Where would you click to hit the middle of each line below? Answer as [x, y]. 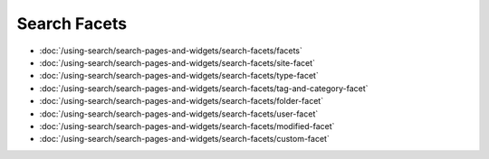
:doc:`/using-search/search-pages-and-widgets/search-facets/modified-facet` [187, 126]
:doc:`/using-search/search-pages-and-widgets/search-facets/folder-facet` [182, 101]
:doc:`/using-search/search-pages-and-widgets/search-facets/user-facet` [179, 114]
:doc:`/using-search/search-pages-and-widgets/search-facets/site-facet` [177, 62]
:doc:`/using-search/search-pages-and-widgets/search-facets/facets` [171, 51]
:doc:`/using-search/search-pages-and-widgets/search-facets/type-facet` [179, 76]
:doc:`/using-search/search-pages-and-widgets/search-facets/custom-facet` [184, 139]
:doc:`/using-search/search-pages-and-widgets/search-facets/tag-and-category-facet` [204, 88]
